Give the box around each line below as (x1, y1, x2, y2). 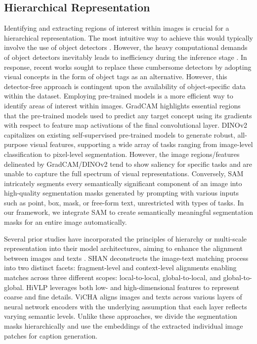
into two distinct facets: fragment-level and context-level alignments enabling (4, 262, 237, 273)
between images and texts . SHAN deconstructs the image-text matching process (4, 252, 249, 263)
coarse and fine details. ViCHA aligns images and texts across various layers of (4, 292, 242, 302)
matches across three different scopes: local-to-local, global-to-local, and (4, 272, 221, 283)
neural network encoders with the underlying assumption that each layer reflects (4, 301, 247, 311)
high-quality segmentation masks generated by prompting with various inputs (4, 188, 239, 198)
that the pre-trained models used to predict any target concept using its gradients (4, 110, 252, 120)
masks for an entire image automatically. (4, 217, 127, 227)
